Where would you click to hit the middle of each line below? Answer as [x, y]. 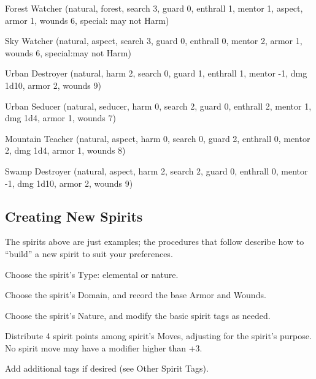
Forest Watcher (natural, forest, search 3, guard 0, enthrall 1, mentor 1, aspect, [154, 8]
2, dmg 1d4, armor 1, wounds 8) [65, 150]
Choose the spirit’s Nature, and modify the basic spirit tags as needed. [138, 315]
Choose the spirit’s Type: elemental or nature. [92, 274]
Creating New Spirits [74, 216]
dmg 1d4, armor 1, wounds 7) [60, 118]
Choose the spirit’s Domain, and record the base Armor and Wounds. [136, 295]
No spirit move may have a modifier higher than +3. [104, 347]
